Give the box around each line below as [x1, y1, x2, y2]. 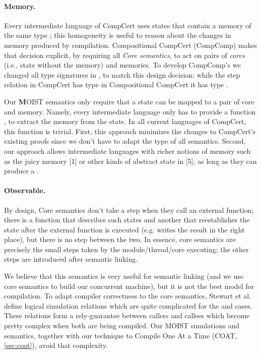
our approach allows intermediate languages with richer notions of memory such [4, 145, 251, 156]
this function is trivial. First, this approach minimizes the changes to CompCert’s [4, 126, 256, 136]
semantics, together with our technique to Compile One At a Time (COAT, [4, 330, 237, 340]
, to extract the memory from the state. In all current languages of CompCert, [4, 116, 246, 127]
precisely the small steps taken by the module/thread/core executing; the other [4, 244, 249, 254]
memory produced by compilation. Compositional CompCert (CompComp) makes [4, 39, 257, 50]
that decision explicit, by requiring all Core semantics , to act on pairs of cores [4, 49, 245, 60]
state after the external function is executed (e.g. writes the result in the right [4, 224, 245, 234]
